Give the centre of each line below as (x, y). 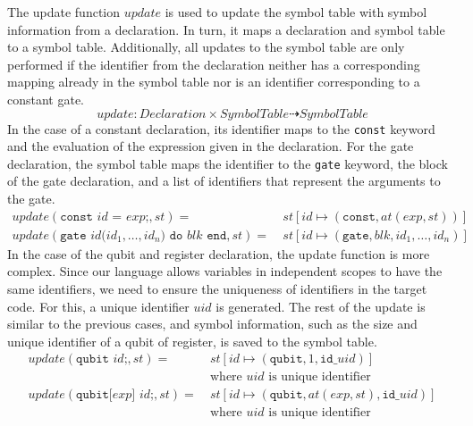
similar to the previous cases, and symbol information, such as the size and (212, 324)
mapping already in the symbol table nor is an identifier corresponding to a (214, 82)
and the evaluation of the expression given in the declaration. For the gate (211, 146)
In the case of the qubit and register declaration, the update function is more (219, 253)
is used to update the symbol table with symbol (296, 12)
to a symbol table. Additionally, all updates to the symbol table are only (206, 47)
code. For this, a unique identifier (98, 306)
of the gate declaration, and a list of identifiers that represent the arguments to (224, 181)
